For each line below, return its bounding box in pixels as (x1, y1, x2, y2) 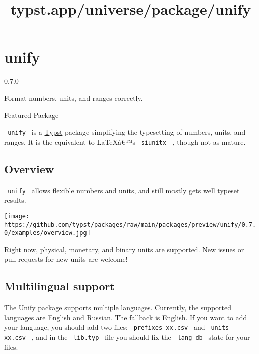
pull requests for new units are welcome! (4, 254, 128, 264)
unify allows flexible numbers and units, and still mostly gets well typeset (8, 185, 240, 195)
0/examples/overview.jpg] (4, 229, 91, 237)
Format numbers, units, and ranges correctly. (4, 92, 143, 103)
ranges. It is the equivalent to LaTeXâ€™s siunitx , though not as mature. (4, 136, 246, 147)
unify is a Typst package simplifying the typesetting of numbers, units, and (8, 127, 246, 137)
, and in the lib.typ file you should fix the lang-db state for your (31, 332, 250, 342)
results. (4, 195, 26, 205)
